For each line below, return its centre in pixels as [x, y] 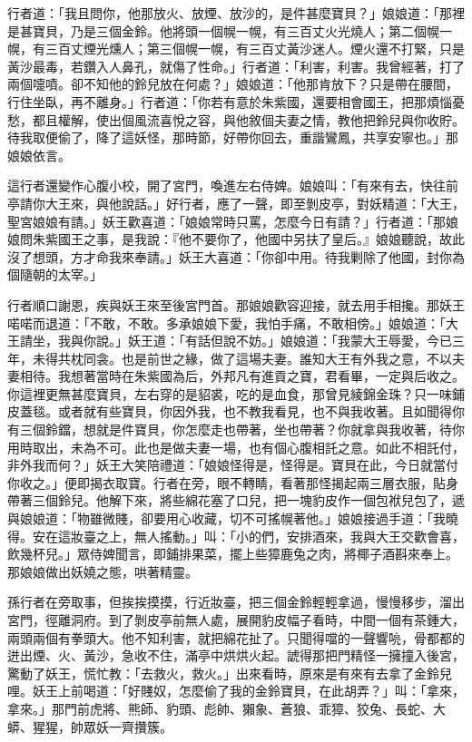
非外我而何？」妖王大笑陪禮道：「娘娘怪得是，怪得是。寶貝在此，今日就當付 [233, 465]
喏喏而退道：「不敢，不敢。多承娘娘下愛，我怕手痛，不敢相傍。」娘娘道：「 [226, 322]
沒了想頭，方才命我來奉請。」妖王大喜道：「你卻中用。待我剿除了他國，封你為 [236, 256]
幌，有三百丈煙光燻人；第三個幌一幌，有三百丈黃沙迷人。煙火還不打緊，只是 [236, 49]
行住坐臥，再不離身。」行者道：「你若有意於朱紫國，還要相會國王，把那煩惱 [230, 101]
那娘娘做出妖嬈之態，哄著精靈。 [103, 571]
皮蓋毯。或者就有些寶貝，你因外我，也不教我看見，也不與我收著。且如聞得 [230, 411]
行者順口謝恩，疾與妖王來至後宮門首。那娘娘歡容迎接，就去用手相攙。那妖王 [236, 304]
